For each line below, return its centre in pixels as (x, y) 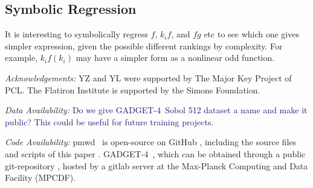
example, (21, 58)
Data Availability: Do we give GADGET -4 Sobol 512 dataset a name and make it (156, 110)
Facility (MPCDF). (40, 177)
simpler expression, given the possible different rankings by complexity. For (144, 45)
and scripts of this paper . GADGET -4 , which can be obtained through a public (155, 153)
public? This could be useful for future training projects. (109, 121)
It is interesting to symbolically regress (76, 34)
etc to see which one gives (251, 34)
